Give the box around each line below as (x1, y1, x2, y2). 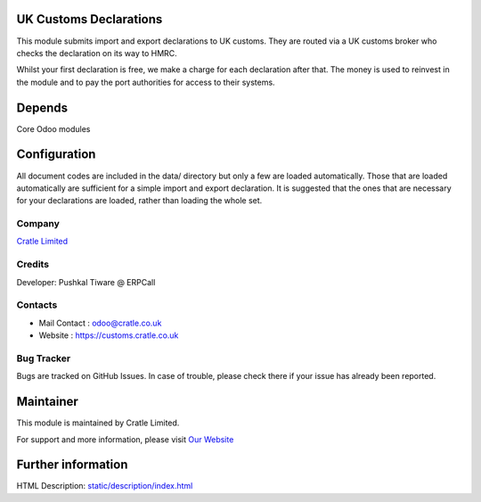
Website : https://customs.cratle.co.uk (38, 330, 179, 341)
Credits (16, 259, 49, 271)
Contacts (16, 299, 58, 311)
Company (16, 218, 60, 230)
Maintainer (16, 394, 79, 409)
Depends (16, 100, 69, 115)
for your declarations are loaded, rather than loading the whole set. (16, 195, 263, 206)
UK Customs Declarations (16, 12, 163, 27)
